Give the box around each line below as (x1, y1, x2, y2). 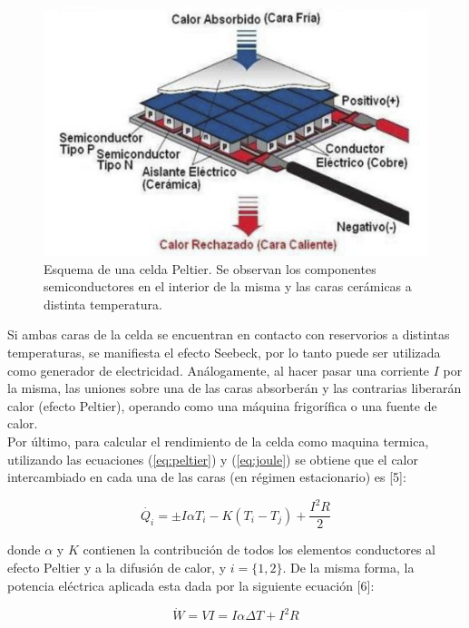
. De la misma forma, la (282, 557, 415, 576)
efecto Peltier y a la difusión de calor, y (7, 557, 227, 576)
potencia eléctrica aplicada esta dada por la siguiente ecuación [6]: (7, 575, 375, 594)
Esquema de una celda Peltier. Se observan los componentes (44, 259, 376, 278)
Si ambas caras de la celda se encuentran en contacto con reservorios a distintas (7, 325, 450, 344)
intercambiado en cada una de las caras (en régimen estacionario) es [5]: (7, 467, 406, 486)
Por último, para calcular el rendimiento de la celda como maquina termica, (7, 432, 429, 451)
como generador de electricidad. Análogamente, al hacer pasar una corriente (7, 360, 430, 379)
